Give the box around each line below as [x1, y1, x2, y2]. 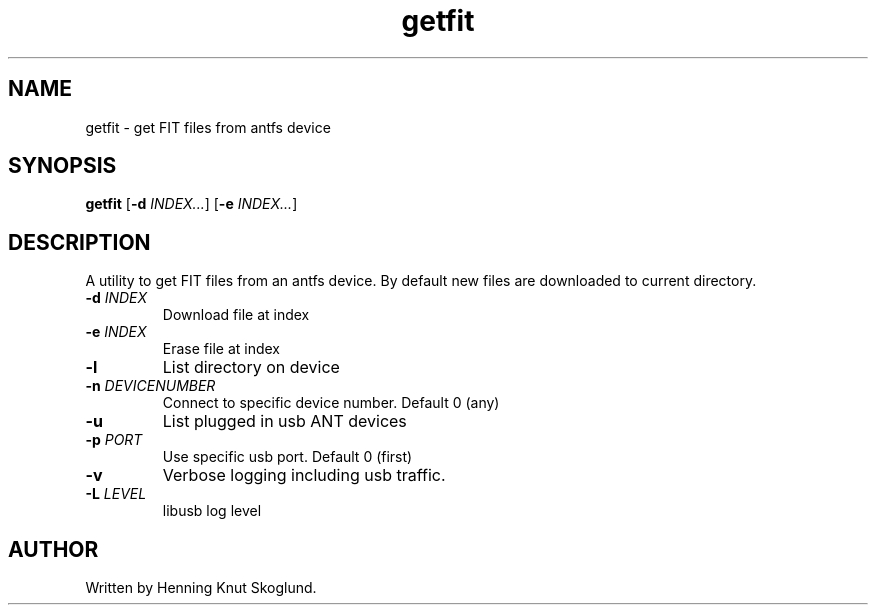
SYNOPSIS [8, 153, 117, 179]
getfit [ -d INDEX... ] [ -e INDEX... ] [85, 195, 298, 213]
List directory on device [162, 357, 340, 378]
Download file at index [162, 306, 310, 324]
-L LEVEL [85, 485, 147, 503]
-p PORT [85, 431, 143, 449]
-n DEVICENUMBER [85, 377, 216, 395]
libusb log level [162, 502, 262, 520]
